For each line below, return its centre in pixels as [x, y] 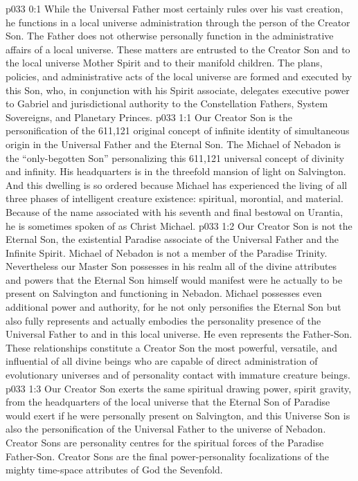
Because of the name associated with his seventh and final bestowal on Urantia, [174, 211]
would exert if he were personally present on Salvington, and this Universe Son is [178, 415]
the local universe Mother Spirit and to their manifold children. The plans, [164, 63]
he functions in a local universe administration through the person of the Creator [178, 22]
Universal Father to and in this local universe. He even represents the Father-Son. [179, 334]
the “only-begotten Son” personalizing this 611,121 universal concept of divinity [175, 157]
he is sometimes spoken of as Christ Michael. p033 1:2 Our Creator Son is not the [179, 225]
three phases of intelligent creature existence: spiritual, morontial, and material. [174, 198]
